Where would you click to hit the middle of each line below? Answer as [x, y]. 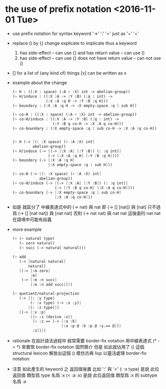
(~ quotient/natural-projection [46, 294]
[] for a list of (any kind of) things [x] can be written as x [69, 73]
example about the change [40, 83]
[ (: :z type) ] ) [44, 307]
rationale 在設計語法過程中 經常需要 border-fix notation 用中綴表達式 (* [84, 341]
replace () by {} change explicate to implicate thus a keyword [75, 43]
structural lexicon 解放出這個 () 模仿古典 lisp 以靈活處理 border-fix [80, 353]
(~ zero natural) [37, 243]
